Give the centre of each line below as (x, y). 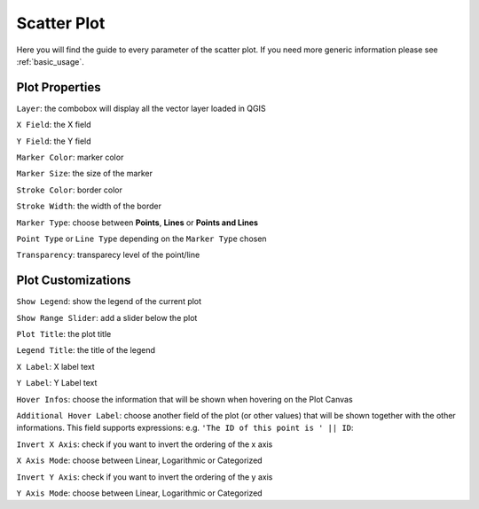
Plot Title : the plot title (64, 334)
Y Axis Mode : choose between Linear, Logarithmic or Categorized (139, 493)
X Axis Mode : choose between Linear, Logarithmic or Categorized (139, 460)
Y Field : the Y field (54, 141)
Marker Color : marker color (70, 157)
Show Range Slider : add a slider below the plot (107, 317)
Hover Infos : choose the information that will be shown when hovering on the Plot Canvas (185, 399)
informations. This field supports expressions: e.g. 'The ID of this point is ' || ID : (185, 428)
